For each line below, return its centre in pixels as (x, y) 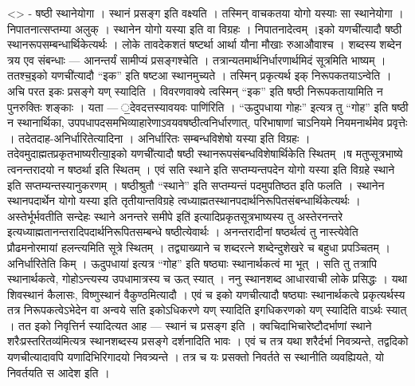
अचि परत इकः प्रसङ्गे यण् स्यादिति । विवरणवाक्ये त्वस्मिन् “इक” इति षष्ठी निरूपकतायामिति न (195, 91)
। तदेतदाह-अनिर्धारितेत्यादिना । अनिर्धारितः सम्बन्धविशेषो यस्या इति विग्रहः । (159, 138)
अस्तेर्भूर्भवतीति (35, 216)
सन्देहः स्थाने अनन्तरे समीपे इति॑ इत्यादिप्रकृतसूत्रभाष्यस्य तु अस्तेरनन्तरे (205, 216)
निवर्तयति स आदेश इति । (59, 372)
